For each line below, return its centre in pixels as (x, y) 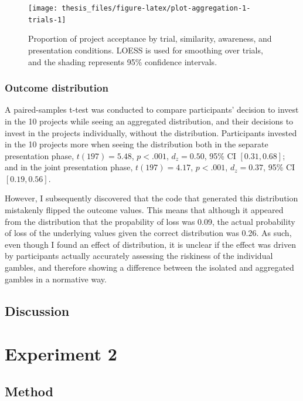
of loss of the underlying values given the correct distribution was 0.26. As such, (148, 233)
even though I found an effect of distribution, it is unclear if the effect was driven (150, 244)
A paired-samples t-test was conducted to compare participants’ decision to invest (152, 109)
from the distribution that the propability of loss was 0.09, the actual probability (150, 221)
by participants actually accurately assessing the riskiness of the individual (139, 256)
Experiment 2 (61, 354)
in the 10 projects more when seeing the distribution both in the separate (137, 144)
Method (29, 391)
